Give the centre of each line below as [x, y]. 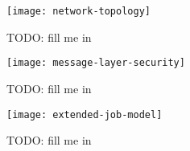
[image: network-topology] [78, 11]
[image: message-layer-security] [96, 63]
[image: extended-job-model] [85, 114]
